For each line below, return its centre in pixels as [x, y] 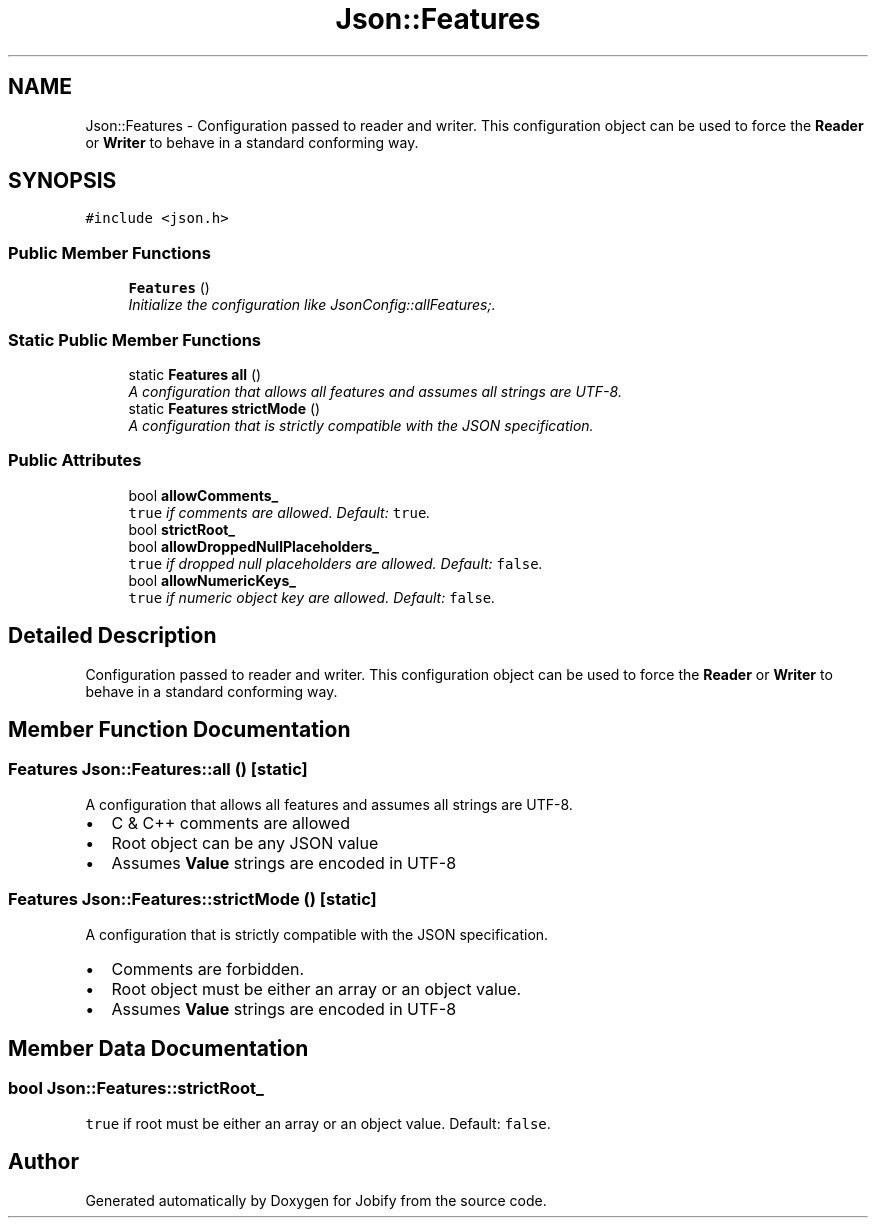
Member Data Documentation [158, 1048]
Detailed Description [112, 636]
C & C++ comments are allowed [230, 822]
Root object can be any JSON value [245, 842]
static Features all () [195, 374]
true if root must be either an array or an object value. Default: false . [318, 1123]
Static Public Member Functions [135, 339]
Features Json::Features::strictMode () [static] [192, 899]
